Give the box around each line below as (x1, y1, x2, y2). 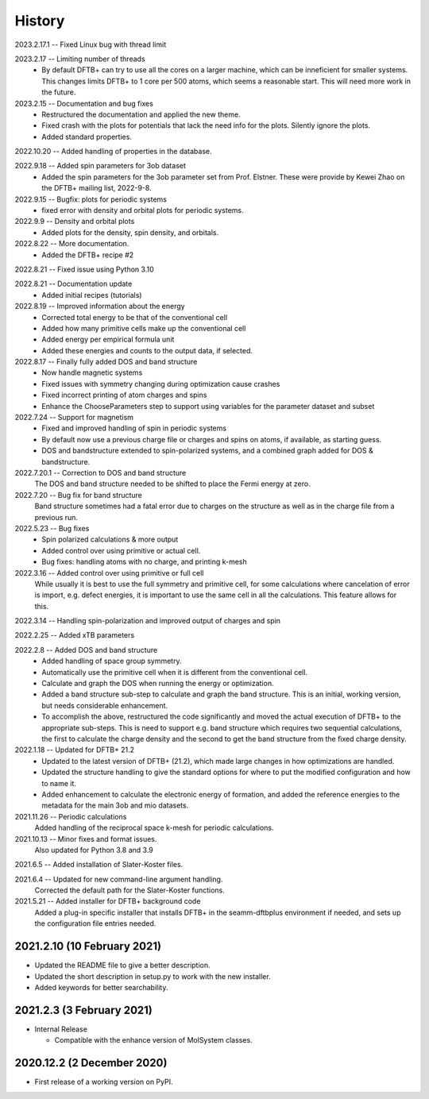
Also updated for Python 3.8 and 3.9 (34, 845, 154, 854)
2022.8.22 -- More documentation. (14, 239, 129, 249)
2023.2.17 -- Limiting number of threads (14, 54, 146, 64)
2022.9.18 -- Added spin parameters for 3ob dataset (14, 161, 187, 171)
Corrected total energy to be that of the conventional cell (41, 312, 228, 322)
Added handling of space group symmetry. (41, 656, 182, 666)
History (14, 12, 65, 29)
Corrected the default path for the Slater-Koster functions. (34, 885, 226, 895)
